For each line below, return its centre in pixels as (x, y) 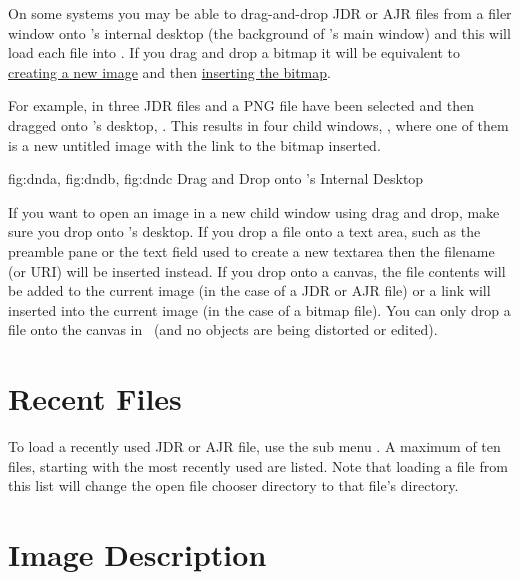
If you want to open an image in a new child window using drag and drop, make (254, 211)
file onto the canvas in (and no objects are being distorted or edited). (223, 329)
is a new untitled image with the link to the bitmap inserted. (194, 144)
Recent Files (95, 398)
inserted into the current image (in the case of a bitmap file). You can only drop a (259, 309)
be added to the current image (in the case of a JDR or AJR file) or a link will (249, 290)
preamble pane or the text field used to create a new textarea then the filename (251, 250)
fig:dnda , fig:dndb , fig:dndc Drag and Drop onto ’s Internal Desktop (216, 178)
